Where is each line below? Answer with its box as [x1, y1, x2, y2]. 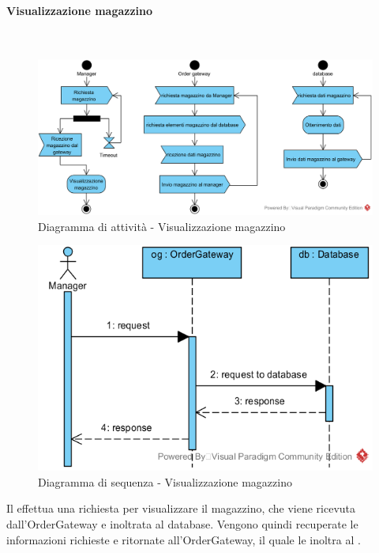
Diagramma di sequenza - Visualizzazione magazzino [38, 473, 292, 490]
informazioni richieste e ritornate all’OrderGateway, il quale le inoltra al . [6, 531, 361, 547]
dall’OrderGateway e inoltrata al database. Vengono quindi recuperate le [6, 515, 358, 532]
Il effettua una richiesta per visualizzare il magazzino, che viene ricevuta [6, 500, 356, 517]
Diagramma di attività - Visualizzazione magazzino [38, 218, 286, 234]
